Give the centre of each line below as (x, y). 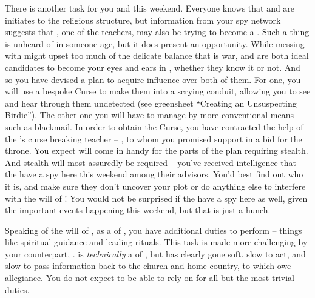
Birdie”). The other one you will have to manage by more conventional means (149, 115)
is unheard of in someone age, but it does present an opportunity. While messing (155, 43)
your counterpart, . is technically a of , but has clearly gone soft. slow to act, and (155, 253)
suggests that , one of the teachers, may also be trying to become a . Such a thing (157, 32)
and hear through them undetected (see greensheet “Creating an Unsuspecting (151, 103)
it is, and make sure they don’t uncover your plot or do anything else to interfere (155, 186)
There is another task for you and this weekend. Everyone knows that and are (150, 8)
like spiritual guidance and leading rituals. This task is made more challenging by (156, 242)
